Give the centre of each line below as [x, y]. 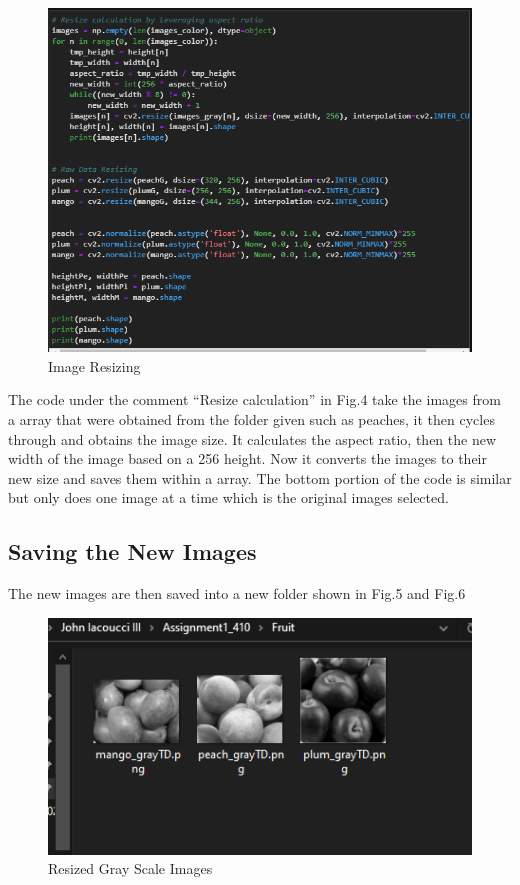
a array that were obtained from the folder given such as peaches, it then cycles [251, 419]
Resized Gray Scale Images [130, 868]
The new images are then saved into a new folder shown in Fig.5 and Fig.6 [237, 593]
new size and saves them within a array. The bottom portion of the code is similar [260, 477]
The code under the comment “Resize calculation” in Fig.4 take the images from [254, 399]
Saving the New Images [132, 551]
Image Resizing [94, 365]
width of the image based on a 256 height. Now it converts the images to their [247, 458]
